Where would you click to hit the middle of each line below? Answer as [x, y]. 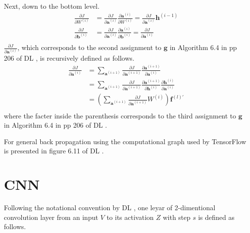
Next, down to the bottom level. [52, 6]
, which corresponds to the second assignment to [89, 47]
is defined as [217, 217]
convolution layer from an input [51, 217]
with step [177, 217]
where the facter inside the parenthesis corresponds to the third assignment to [120, 115]
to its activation [130, 217]
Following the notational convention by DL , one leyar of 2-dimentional [110, 208]
